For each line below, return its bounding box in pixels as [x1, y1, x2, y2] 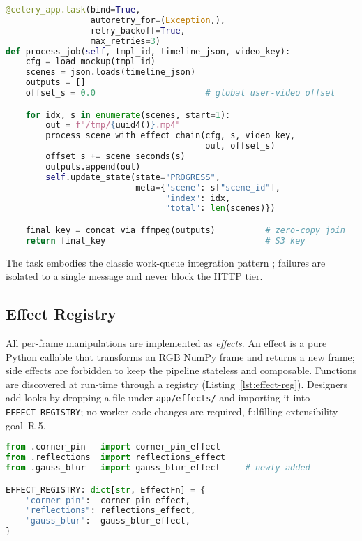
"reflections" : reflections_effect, [25, 505, 196, 516]
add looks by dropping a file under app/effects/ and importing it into [6, 390, 310, 405]
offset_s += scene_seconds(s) [45, 151, 186, 162]
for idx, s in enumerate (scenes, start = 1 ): [25, 110, 231, 120]
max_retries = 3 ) [90, 36, 160, 46]
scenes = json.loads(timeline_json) [25, 67, 196, 77]
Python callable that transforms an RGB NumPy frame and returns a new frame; [6, 349, 355, 364]
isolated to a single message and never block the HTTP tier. [6, 269, 263, 283]
